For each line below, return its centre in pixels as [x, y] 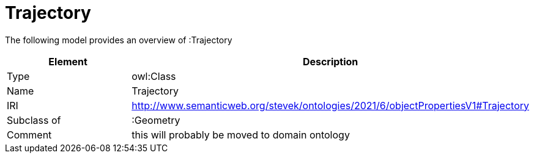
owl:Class [154, 76]
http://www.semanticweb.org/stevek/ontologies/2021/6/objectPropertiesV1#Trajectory [330, 105]
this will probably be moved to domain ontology [241, 135]
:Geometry [156, 120]
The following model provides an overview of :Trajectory [119, 40]
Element [68, 61]
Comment [29, 135]
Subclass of [34, 120]
